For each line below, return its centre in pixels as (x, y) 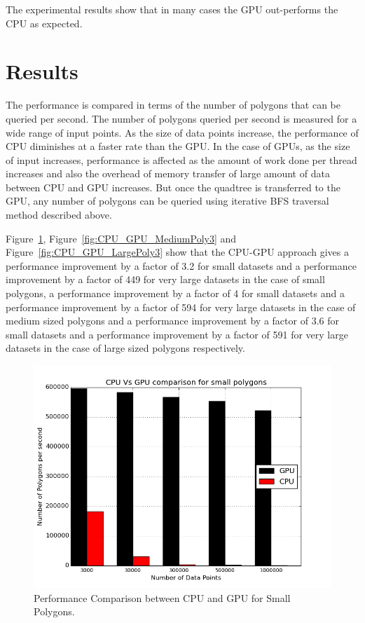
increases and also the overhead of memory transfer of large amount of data (168, 173)
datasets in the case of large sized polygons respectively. (125, 348)
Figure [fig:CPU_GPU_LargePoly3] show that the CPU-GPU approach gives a (177, 252)
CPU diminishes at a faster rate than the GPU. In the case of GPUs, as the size (178, 146)
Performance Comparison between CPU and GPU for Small (162, 597)
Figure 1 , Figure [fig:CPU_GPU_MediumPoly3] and (121, 238)
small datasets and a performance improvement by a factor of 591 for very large (177, 334)
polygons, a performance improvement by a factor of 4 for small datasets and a (175, 293)
